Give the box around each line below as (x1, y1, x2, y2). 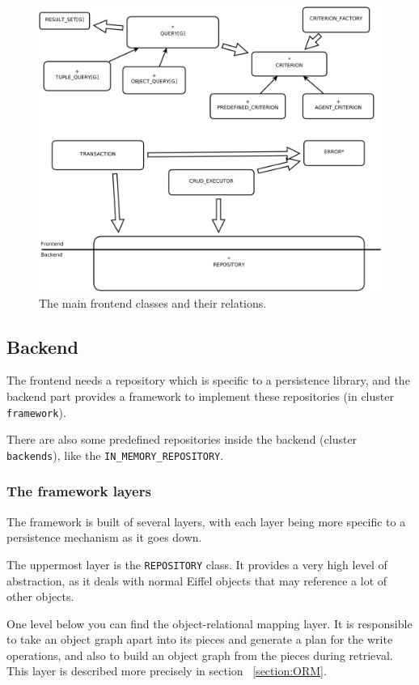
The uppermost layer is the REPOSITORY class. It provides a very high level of (6, 555, 387, 572)
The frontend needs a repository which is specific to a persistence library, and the (6, 372, 410, 389)
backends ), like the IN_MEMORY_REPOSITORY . (6, 446, 224, 463)
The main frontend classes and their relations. (39, 294, 267, 311)
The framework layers (6, 481, 151, 501)
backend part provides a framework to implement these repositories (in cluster (6, 387, 394, 404)
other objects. (6, 588, 74, 605)
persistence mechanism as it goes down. (6, 529, 202, 546)
